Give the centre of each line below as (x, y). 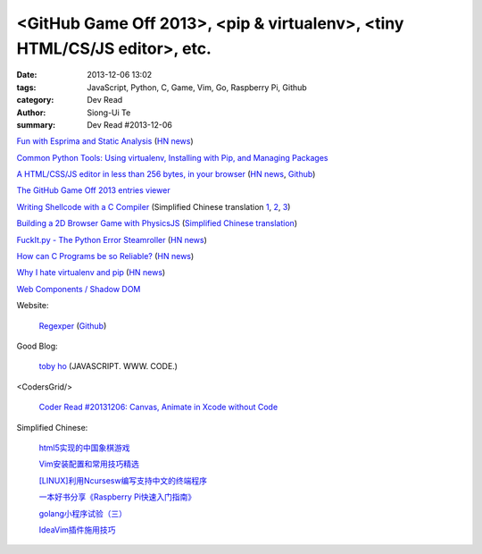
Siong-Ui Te (109, 113)
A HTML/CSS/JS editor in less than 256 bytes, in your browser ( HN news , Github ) (166, 174)
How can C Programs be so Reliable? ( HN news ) (105, 256)
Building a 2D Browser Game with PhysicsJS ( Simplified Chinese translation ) (157, 223)
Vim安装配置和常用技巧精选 (89, 464)
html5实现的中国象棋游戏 (84, 448)
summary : (36, 124)
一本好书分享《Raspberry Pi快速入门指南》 (117, 497)
